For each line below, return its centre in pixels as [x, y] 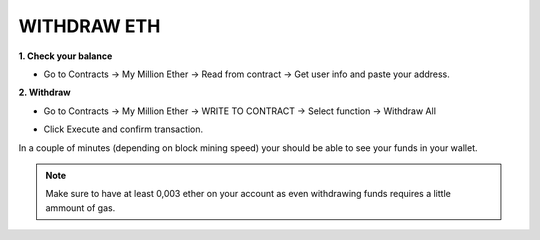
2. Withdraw [44, 92]
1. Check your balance [65, 56]
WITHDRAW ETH [89, 26]
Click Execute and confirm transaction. [123, 129]
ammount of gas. [80, 207]
